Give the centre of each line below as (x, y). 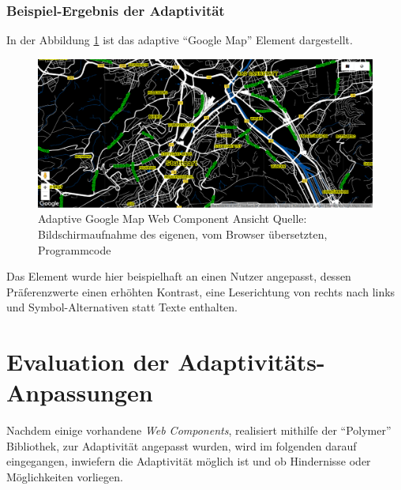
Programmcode (75, 249)
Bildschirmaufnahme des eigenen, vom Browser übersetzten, (183, 234)
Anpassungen (80, 392)
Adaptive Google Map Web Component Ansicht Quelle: (172, 219)
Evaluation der (88, 362)
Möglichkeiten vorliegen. (65, 477)
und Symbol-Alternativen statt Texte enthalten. (122, 307)
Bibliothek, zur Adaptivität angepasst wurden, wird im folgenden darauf (182, 445)
